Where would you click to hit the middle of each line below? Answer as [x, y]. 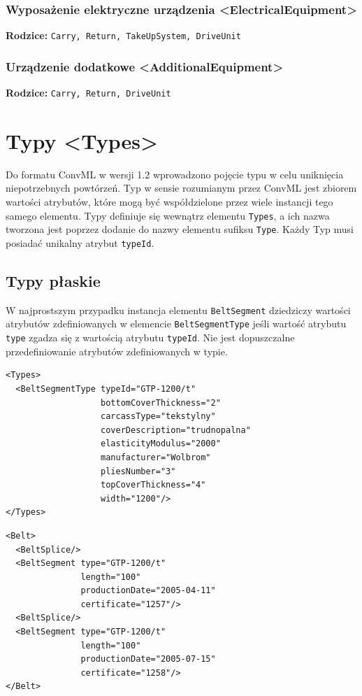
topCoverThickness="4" [153, 485]
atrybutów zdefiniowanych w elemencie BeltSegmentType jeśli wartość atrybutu [176, 324]
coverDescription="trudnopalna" [176, 430]
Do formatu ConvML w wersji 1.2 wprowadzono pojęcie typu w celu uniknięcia [175, 174]
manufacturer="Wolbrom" [156, 457]
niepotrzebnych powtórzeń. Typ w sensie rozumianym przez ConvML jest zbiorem [181, 188]
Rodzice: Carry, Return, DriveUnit [88, 93]
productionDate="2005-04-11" [148, 591]
